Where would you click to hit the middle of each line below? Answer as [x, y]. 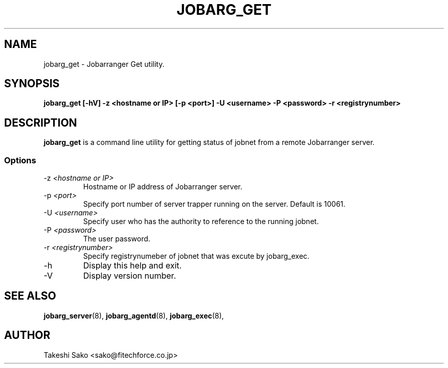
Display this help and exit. [132, 266]
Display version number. [130, 276]
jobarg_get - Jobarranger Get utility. [104, 64]
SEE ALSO [30, 296]
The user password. [117, 239]
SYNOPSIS [32, 84]
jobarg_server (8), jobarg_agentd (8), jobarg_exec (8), [134, 315]
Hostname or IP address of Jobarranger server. [163, 187]
